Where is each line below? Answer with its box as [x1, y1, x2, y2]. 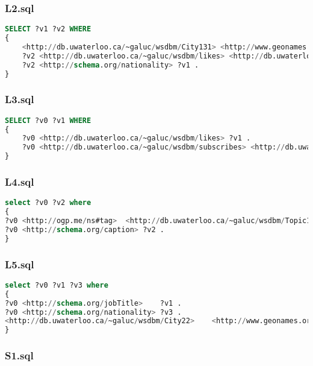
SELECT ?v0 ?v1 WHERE [5, 116, 91, 125]
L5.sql [5, 256, 34, 271]
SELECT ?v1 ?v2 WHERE [5, 25, 91, 34]
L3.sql [5, 92, 34, 107]
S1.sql [5, 348, 34, 363]
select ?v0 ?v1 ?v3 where [5, 280, 108, 289]
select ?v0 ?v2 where [5, 198, 91, 207]
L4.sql [5, 174, 34, 189]
